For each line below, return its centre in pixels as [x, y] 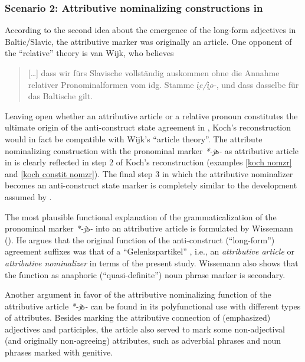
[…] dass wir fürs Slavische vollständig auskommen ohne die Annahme [154, 73]
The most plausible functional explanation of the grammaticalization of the [141, 216]
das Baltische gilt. [60, 96]
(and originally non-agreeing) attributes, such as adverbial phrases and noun [143, 340]
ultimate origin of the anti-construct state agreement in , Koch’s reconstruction [148, 127]
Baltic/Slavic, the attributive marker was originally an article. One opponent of [148, 41]
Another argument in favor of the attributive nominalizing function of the [138, 294]
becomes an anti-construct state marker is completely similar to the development [151, 185]
